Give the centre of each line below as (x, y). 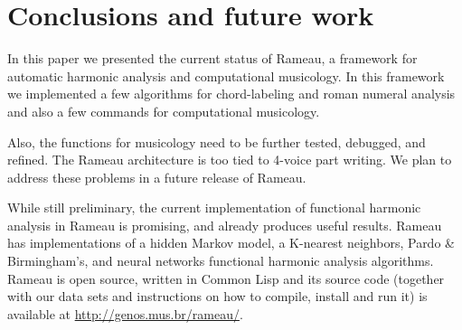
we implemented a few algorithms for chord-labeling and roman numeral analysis (231, 94)
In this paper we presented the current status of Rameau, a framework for (212, 58)
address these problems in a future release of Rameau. (157, 177)
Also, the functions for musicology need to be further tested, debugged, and (217, 141)
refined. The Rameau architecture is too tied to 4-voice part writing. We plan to (230, 160)
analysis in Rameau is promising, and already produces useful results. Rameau (225, 225)
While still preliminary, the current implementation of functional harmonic (214, 207)
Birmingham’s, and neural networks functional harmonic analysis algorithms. (221, 261)
